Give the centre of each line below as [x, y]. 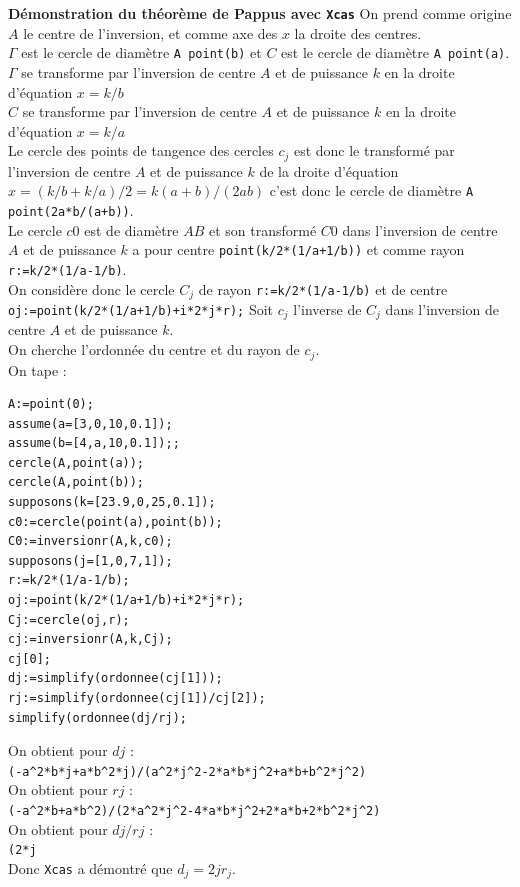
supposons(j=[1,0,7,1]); [90, 560]
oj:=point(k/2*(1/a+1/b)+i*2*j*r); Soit [141, 309]
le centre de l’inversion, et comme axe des [150, 32]
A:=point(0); [51, 404]
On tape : [37, 369]
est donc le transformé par [374, 150]
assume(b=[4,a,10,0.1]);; [94, 443]
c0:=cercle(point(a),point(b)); [115, 521]
